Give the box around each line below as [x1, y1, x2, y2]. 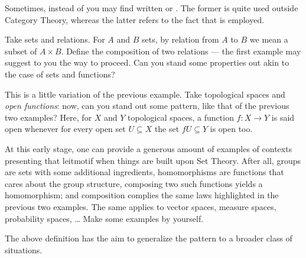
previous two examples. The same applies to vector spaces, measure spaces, [5, 200, 276, 212]
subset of [5, 44, 37, 57]
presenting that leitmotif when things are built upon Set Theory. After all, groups [5, 154, 301, 166]
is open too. [210, 122, 253, 135]
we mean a [249, 33, 288, 46]
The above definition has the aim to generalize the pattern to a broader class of [5, 232, 292, 244]
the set [154, 122, 180, 135]
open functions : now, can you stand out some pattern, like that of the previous [5, 99, 289, 112]
